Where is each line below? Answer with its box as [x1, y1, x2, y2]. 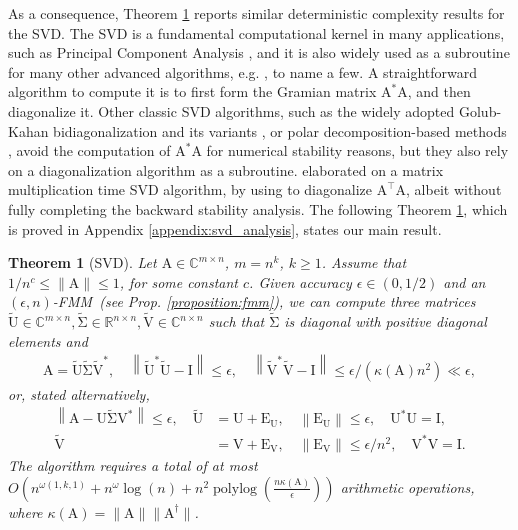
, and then [407, 81, 471, 102]
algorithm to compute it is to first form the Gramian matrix [8, 81, 377, 102]
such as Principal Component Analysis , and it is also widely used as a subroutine [8, 42, 510, 63]
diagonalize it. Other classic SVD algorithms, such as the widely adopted [8, 100, 455, 121]
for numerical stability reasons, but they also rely [206, 140, 509, 161]
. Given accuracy [249, 271, 352, 292]
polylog [213, 481, 258, 496]
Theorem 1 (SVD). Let [8, 252, 157, 273]
